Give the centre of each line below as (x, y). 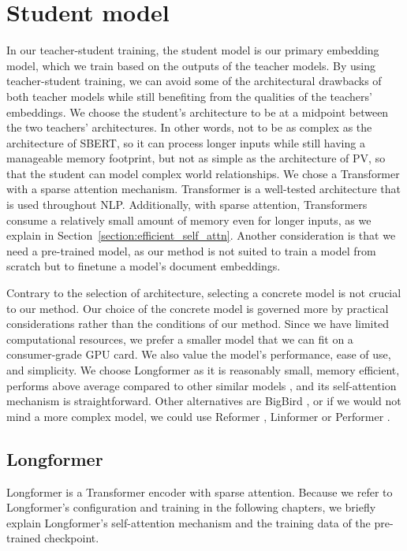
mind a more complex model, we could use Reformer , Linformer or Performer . (198, 416)
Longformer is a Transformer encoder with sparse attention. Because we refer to (200, 491)
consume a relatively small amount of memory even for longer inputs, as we (189, 220)
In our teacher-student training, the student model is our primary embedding (193, 50)
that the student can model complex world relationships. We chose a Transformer (203, 173)
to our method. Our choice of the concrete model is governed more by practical (198, 308)
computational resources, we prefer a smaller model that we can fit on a (180, 339)
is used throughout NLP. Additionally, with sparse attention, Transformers (187, 205)
